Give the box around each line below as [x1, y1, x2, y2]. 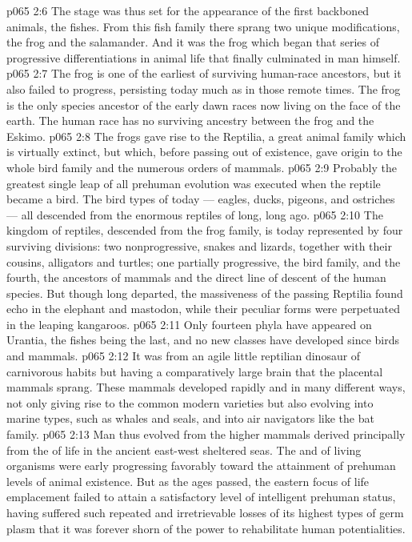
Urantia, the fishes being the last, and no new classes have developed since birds [6, 331, 400, 348]
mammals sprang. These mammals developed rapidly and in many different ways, [6, 379, 406, 395]
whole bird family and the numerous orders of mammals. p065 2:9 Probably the [6, 159, 397, 175]
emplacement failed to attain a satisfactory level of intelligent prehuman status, [6, 488, 396, 505]
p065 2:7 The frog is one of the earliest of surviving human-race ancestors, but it [6, 65, 402, 82]
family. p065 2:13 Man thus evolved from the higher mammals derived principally [6, 426, 406, 443]
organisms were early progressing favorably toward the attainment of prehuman [6, 457, 396, 474]
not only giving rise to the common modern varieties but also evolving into [6, 394, 374, 411]
